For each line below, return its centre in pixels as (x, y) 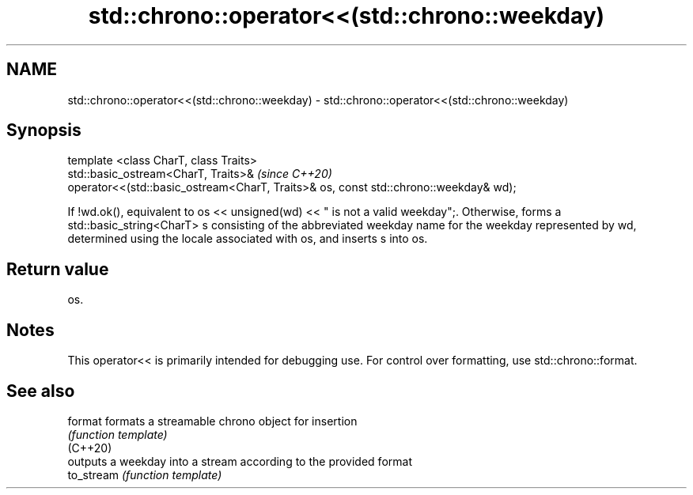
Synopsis (44, 130)
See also (41, 391)
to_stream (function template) (145, 474)
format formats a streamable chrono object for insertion (212, 421)
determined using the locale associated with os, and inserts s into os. (248, 239)
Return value (58, 269)
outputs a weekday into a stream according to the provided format (240, 461)
